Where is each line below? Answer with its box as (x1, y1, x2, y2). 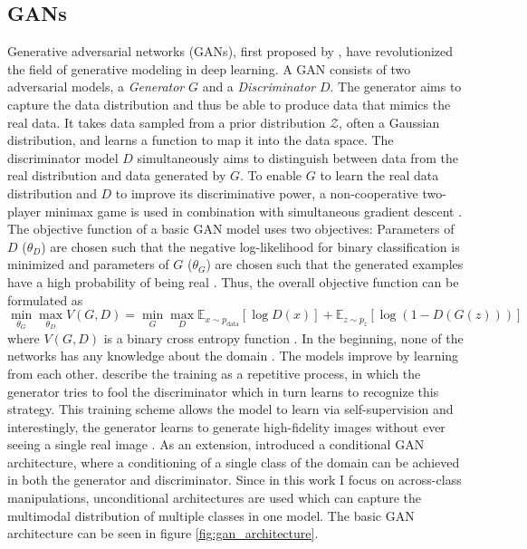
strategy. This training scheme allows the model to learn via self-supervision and (7, 400, 454, 419)
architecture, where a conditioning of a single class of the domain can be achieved (7, 452, 460, 471)
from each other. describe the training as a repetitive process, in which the (7, 363, 421, 382)
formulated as (7, 290, 83, 309)
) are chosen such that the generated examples (206, 255, 464, 274)
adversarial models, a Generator (7, 77, 185, 96)
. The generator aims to (330, 77, 462, 96)
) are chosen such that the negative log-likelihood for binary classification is (41, 236, 460, 255)
